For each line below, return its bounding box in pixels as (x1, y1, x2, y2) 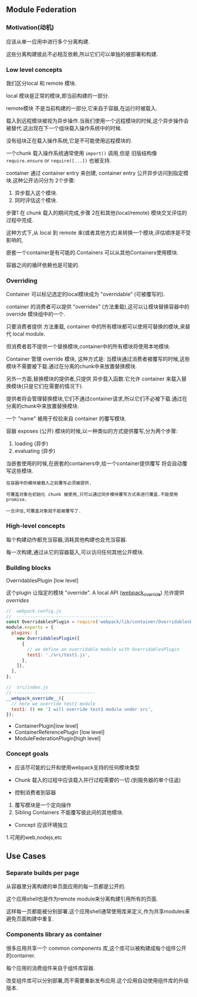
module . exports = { (6, 624, 54, 631)
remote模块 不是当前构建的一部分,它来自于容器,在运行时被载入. (6, 104, 158, 111)
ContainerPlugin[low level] (14, 723, 79, 730)
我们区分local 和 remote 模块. (6, 80, 77, 87)
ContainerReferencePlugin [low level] (14, 728, 105, 736)
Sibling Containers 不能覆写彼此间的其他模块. (14, 809, 124, 816)
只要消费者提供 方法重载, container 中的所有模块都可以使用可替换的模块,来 (6, 323, 186, 330)
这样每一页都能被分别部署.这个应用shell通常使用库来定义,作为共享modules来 (6, 908, 191, 915)
